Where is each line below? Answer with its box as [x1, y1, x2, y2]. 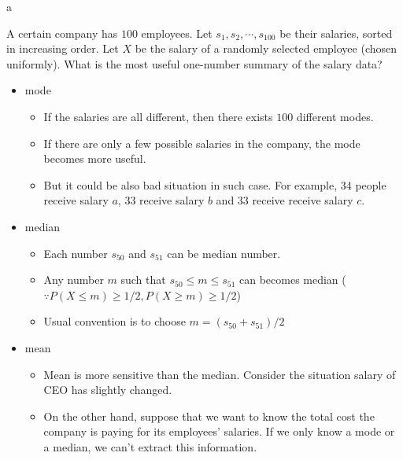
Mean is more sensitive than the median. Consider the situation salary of [43, 366, 396, 382]
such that [120, 271, 166, 288]
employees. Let [141, 24, 213, 41]
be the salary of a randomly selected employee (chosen [135, 40, 397, 57]
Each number [43, 245, 108, 261]
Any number [43, 271, 104, 288]
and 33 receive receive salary [216, 192, 353, 208]
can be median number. [167, 245, 281, 261]
